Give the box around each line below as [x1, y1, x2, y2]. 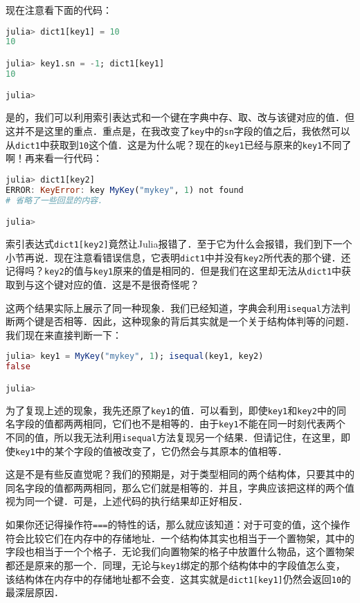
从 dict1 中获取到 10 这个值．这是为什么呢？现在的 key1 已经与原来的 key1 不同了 [6, 137, 352, 151]
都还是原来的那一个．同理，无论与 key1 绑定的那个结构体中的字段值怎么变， [6, 557, 345, 572]
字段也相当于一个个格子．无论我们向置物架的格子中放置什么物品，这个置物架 [6, 544, 354, 559]
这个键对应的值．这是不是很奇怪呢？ [34, 277, 199, 291]
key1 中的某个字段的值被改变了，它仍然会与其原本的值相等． [15, 443, 287, 458]
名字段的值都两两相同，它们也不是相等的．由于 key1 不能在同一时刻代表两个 [6, 416, 345, 431]
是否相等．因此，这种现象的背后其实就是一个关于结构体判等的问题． [44, 314, 354, 328]
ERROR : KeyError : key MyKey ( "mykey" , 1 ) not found [6, 185, 244, 195]
